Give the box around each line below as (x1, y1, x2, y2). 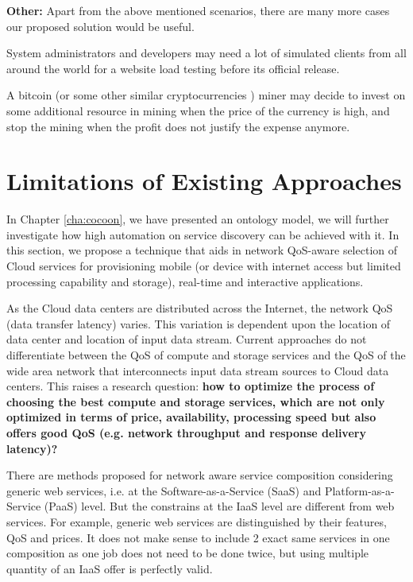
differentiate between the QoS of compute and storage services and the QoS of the (6, 347, 406, 363)
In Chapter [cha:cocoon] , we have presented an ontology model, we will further (6, 211, 389, 227)
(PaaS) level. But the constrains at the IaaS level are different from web (44, 498, 395, 514)
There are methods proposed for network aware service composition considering (6, 467, 393, 483)
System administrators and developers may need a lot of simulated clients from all (6, 45, 407, 61)
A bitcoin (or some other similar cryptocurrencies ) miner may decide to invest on (6, 87, 406, 103)
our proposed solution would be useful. (6, 17, 195, 34)
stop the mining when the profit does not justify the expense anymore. (6, 118, 350, 134)
